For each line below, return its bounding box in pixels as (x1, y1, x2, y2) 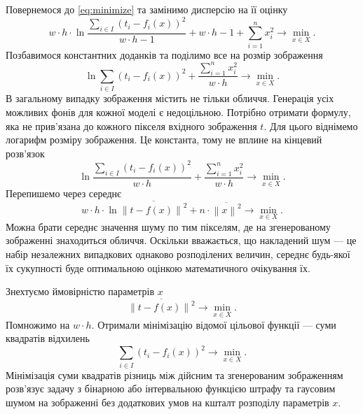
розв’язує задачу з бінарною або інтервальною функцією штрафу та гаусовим (6, 381, 336, 396)
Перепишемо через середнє (6, 186, 122, 201)
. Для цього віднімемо (263, 118, 358, 133)
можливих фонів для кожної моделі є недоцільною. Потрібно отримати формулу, (6, 104, 351, 119)
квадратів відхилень (6, 331, 90, 345)
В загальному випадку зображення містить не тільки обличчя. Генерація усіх (6, 91, 334, 106)
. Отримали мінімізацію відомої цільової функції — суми (91, 317, 336, 331)
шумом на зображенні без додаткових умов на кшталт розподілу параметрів (6, 394, 329, 409)
